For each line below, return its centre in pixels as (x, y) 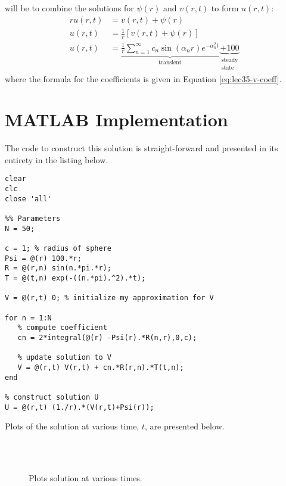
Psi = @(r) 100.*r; (43, 258)
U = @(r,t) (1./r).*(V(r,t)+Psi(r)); (80, 407)
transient (170, 63)
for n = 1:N (28, 318)
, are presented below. (184, 426)
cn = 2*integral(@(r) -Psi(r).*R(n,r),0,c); (107, 337)
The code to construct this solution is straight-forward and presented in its (142, 148)
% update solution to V (64, 358)
